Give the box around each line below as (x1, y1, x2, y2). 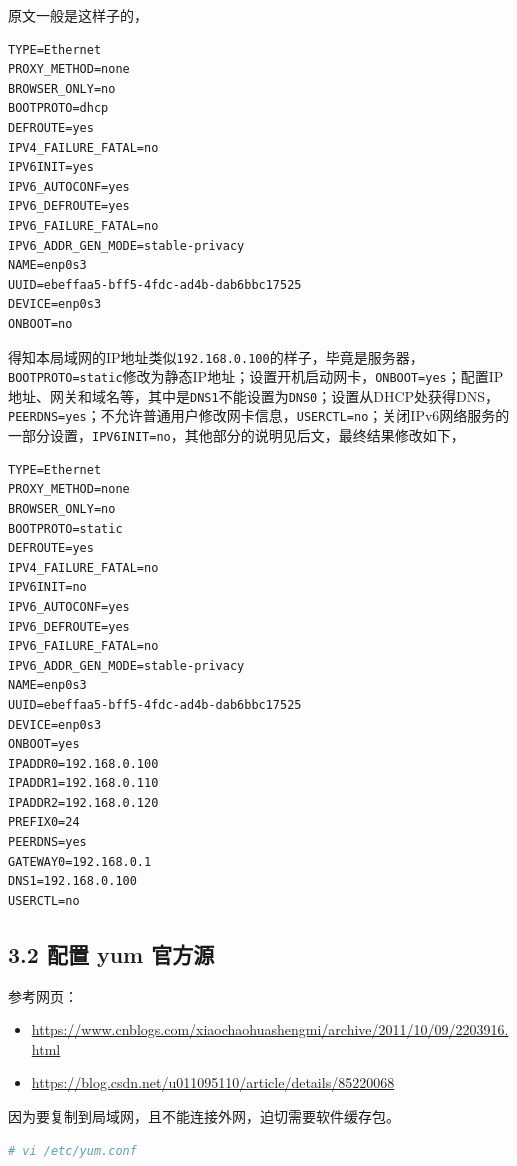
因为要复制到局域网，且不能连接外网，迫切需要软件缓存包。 (8, 1106, 400, 1127)
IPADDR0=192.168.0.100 (8, 756, 159, 771)
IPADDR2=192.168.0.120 (8, 795, 159, 810)
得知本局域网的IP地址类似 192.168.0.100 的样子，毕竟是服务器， (8, 346, 424, 367)
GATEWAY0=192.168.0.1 (8, 854, 152, 869)
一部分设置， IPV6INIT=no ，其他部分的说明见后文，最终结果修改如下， (8, 425, 465, 446)
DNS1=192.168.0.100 (8, 874, 137, 889)
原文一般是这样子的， (8, 5, 148, 25)
